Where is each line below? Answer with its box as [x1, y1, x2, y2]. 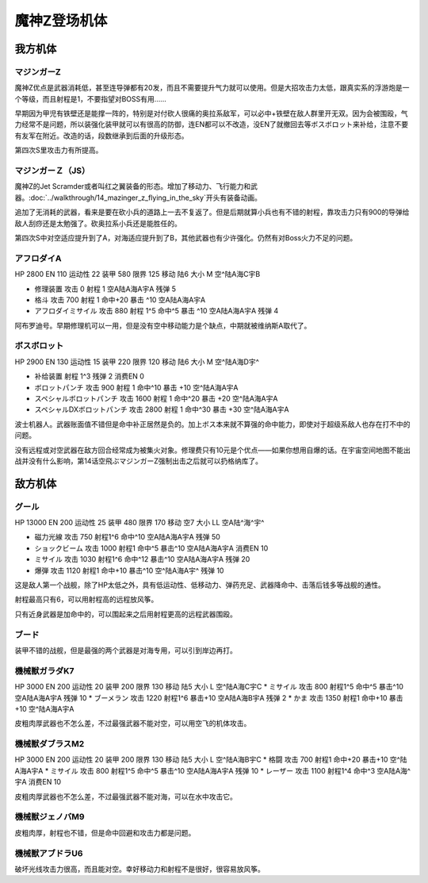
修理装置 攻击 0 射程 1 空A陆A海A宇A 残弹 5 [34, 284, 177, 294]
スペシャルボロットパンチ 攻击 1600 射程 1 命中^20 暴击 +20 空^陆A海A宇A [34, 394, 278, 403]
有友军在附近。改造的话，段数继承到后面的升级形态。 [14, 131, 189, 140]
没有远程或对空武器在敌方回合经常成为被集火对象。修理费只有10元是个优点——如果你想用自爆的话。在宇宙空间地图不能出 [14, 445, 411, 455]
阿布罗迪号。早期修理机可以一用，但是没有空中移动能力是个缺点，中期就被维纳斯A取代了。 [14, 321, 311, 330]
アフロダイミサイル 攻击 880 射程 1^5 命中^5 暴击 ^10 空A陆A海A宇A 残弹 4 [34, 306, 279, 316]
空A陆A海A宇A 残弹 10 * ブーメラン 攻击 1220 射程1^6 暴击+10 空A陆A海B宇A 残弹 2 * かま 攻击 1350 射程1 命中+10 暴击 [14, 693, 403, 702]
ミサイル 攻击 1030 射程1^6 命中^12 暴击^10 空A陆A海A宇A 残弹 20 [34, 555, 250, 564]
